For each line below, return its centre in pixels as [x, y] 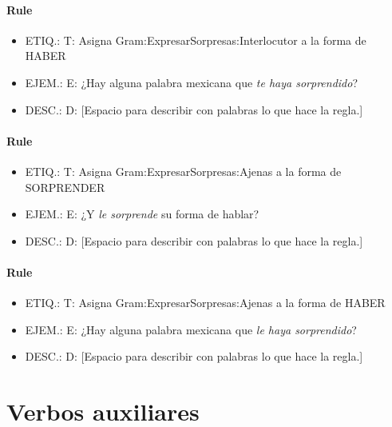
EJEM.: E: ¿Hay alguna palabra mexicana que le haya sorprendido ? [191, 329]
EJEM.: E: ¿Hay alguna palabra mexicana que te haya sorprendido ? [192, 82]
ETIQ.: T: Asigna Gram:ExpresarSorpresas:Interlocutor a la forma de [196, 40]
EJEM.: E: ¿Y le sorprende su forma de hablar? [142, 214]
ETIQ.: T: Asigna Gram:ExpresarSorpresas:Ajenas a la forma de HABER [205, 303]
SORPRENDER [65, 187]
